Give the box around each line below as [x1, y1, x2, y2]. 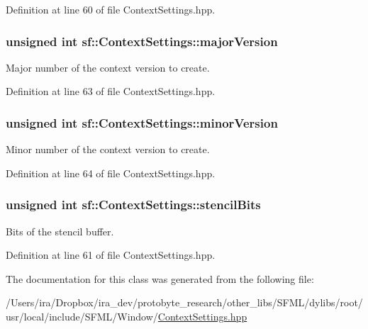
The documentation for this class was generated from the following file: [6, 271, 314, 286]
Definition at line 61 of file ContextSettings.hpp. [6, 247, 216, 262]
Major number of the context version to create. [6, 60, 210, 74]
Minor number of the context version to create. [6, 142, 210, 157]
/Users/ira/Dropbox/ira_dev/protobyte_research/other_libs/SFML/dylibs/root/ [6, 295, 363, 310]
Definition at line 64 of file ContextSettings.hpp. [6, 165, 216, 180]
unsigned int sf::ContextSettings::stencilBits [6, 196, 261, 213]
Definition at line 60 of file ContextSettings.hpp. [6, 2, 216, 16]
